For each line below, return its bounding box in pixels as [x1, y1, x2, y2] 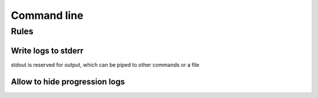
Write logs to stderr [11, 45, 84, 55]
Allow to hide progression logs [11, 77, 125, 87]
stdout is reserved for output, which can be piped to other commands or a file [11, 61, 200, 68]
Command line [11, 9, 84, 22]
